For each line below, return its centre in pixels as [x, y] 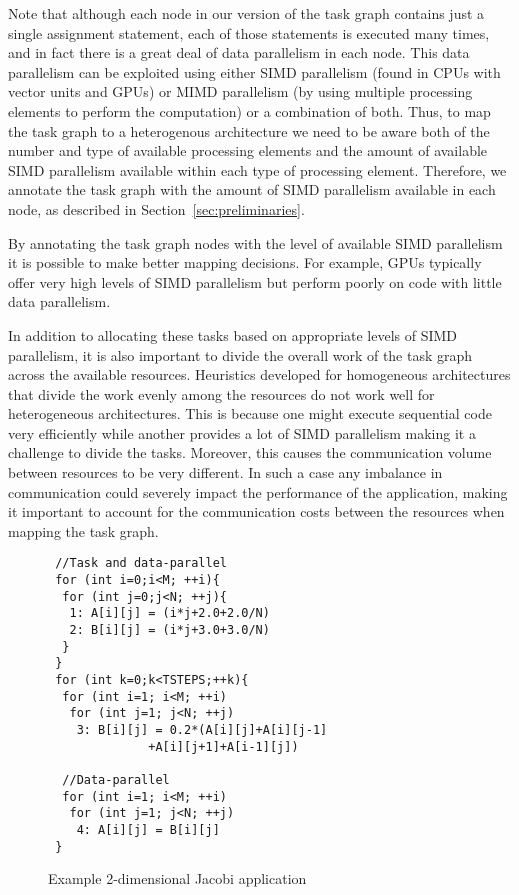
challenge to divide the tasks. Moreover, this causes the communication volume [250, 452]
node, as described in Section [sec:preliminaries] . [156, 208]
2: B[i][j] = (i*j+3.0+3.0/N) [169, 630]
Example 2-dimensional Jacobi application [177, 878]
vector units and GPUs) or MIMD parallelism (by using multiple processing [240, 91]
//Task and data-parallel [141, 563]
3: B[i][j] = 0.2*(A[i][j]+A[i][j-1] [202, 730]
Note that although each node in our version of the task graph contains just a [246, 13]
